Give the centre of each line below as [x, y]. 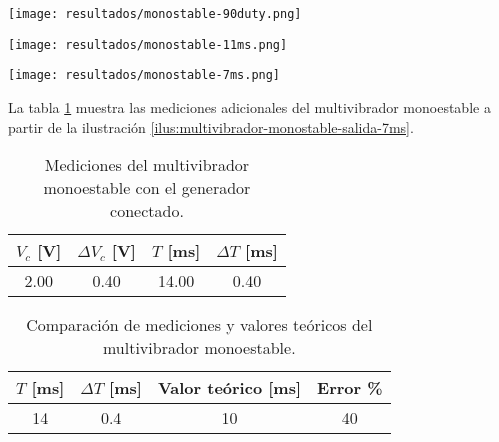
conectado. [147, 211]
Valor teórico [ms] [229, 388]
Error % [350, 388]
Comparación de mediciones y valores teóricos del [199, 325]
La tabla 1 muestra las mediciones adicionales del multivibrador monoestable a [249, 106]
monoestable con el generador [147, 188]
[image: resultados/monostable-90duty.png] [155, 14]
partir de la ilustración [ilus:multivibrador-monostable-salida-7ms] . [211, 126]
